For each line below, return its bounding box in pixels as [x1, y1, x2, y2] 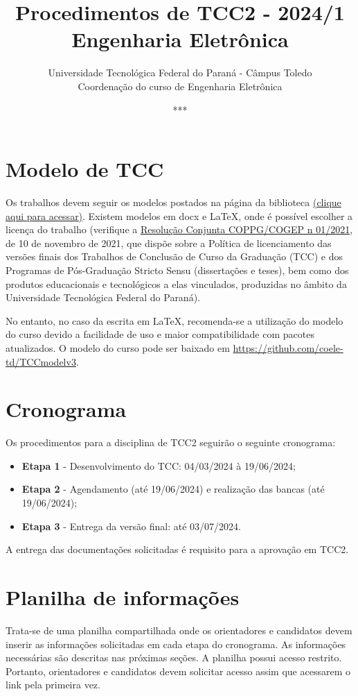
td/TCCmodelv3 [6, 354, 76, 368]
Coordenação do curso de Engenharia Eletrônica [78, 78, 283, 93]
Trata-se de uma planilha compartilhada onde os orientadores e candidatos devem [6, 622, 352, 637]
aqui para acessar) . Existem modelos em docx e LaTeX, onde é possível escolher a [6, 208, 353, 223]
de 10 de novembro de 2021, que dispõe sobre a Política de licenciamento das [6, 235, 332, 250]
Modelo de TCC [6, 155, 164, 183]
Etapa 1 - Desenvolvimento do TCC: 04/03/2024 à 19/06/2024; [21, 458, 296, 473]
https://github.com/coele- [233, 340, 343, 355]
